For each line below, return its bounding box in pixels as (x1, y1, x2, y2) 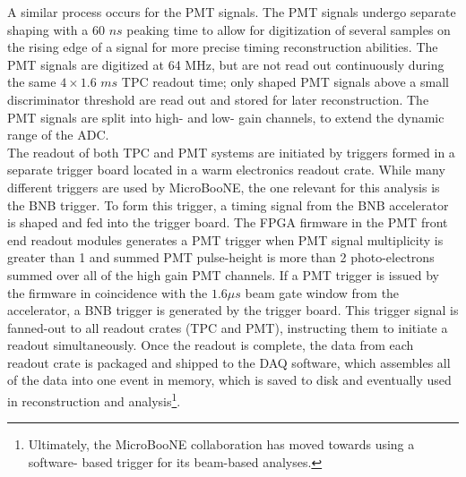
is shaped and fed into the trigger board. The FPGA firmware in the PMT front (7, 213, 448, 232)
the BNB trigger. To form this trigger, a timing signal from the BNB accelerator (7, 195, 449, 214)
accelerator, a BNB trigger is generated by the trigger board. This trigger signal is (7, 301, 459, 319)
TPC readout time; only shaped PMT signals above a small (121, 72, 449, 91)
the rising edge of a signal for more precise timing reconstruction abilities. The (7, 38, 438, 56)
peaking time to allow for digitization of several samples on (126, 20, 451, 38)
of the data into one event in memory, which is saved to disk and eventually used (7, 371, 452, 389)
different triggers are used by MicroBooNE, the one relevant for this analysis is (7, 177, 440, 196)
